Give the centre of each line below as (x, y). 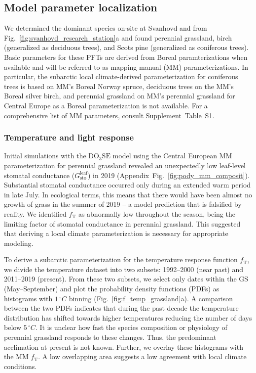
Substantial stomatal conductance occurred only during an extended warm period (128, 185)
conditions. (20, 366)
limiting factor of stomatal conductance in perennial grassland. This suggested (122, 223)
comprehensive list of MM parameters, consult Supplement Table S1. (109, 115)
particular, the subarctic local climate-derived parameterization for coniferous (121, 76)
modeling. (19, 243)
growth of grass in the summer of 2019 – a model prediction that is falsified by (123, 204)
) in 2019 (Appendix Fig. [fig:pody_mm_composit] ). (168, 175)
